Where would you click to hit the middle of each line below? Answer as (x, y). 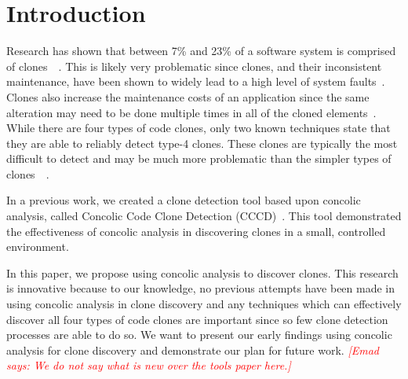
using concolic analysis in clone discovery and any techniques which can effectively (204, 304)
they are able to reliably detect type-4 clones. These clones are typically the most (202, 143)
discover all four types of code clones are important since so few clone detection (197, 319)
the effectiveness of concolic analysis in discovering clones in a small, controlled (196, 231)
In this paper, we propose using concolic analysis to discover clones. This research (202, 272)
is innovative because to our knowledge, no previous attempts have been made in (201, 288)
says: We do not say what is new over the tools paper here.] (149, 365)
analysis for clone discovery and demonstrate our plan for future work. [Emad (193, 350)
